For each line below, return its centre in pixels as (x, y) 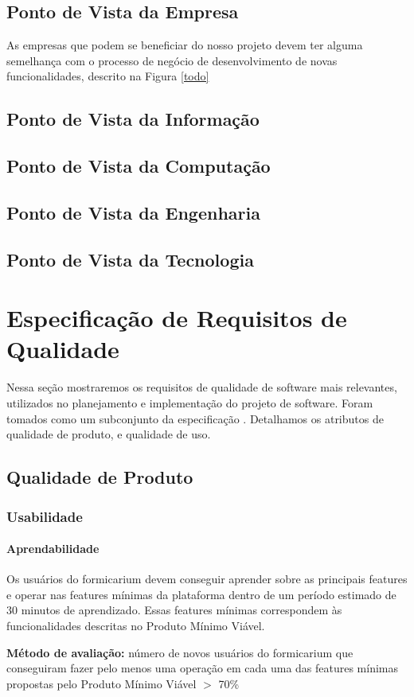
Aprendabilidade (53, 549)
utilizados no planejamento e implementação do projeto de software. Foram (190, 403)
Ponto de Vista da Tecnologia (130, 259)
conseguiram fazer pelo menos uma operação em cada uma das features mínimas (203, 668)
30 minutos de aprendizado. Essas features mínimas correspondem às (174, 610)
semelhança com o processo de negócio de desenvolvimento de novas (172, 60)
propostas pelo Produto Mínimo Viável (102, 683)
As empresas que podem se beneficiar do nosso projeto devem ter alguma (185, 45)
